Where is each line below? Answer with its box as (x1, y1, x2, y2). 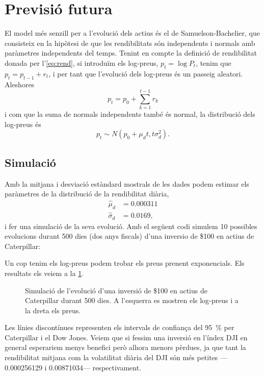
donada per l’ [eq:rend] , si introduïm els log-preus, (5, 57, 159, 68)
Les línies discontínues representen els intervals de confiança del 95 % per (5, 322, 234, 333)
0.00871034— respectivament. (49, 362, 142, 372)
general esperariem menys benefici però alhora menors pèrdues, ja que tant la (5, 342, 246, 353)
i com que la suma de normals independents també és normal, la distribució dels (5, 109, 255, 119)
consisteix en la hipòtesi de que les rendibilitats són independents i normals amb (5, 37, 255, 48)
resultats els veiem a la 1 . (5, 267, 84, 278)
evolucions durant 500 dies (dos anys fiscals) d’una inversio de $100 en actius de (5, 231, 254, 241)
